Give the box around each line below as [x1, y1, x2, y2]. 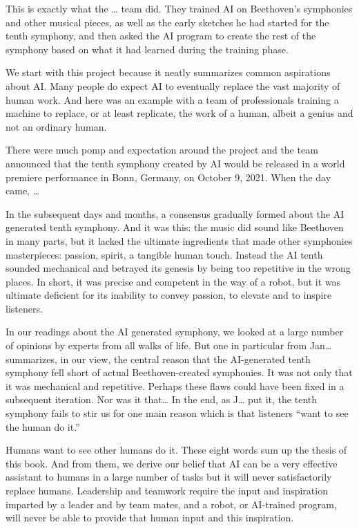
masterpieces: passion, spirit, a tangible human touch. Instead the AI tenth [6, 247, 323, 261]
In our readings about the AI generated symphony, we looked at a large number [6, 324, 344, 339]
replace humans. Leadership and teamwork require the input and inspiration [6, 483, 328, 497]
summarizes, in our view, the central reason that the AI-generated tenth [6, 351, 311, 366]
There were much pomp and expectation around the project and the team [6, 142, 318, 157]
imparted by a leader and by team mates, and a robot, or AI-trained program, [6, 496, 337, 511]
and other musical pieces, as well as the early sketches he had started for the [6, 15, 329, 29]
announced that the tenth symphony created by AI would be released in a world [6, 156, 345, 170]
